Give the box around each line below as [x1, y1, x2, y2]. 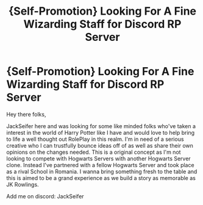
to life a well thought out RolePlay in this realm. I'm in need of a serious [6, 135, 184, 143]
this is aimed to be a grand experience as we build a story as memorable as [6, 174, 196, 181]
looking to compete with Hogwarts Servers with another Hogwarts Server [6, 154, 191, 162]
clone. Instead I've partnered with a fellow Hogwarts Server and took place [6, 161, 194, 168]
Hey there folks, [6, 110, 46, 118]
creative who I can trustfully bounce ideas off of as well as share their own [6, 142, 194, 149]
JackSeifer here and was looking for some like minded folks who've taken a [6, 122, 196, 129]
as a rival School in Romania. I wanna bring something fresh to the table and [6, 168, 198, 175]
